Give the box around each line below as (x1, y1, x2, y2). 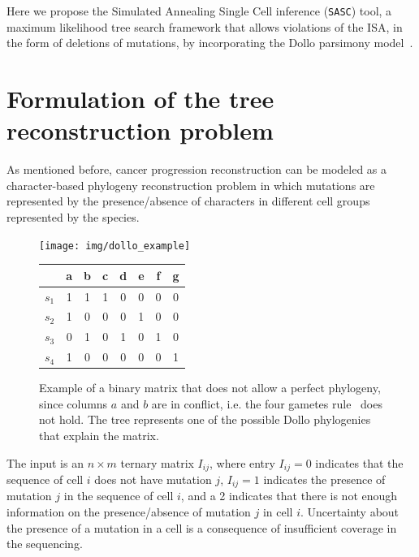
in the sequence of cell (63, 487, 174, 504)
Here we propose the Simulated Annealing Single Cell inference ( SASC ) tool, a (6, 2, 392, 19)
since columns (39, 395, 108, 412)
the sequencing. (6, 535, 83, 552)
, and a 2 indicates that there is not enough (180, 487, 398, 504)
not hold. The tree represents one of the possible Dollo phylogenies (39, 411, 371, 428)
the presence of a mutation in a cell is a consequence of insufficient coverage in (6, 519, 397, 536)
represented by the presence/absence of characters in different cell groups (6, 192, 370, 209)
